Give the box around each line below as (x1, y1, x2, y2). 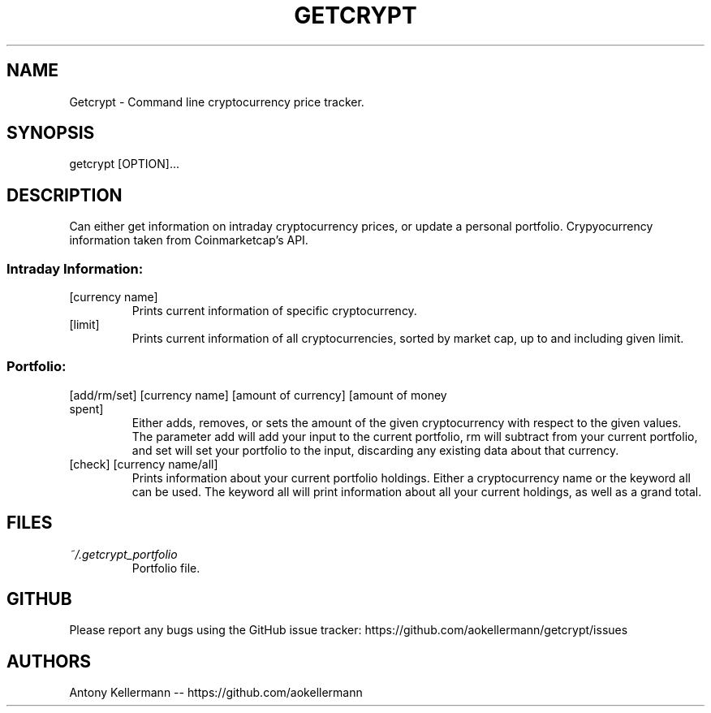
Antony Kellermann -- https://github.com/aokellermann (69, 685, 363, 700)
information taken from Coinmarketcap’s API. (69, 233, 308, 248)
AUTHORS (6, 650, 92, 672)
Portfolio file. (131, 560, 200, 575)
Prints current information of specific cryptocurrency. (131, 304, 417, 318)
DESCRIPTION (6, 184, 123, 205)
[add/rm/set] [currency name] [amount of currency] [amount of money (69, 387, 447, 402)
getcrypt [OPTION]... (69, 157, 180, 171)
